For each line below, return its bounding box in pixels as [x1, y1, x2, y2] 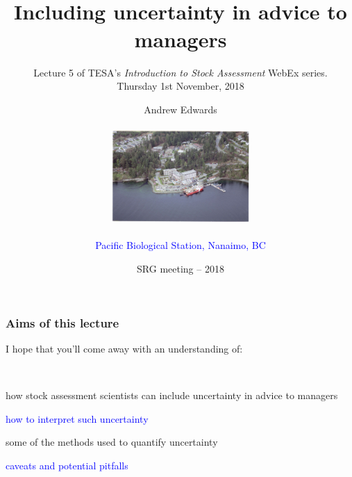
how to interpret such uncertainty [6, 411, 149, 426]
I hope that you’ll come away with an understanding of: [6, 341, 243, 355]
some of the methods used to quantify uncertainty [6, 435, 218, 449]
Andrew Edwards [144, 102, 217, 116]
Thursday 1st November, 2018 [117, 79, 244, 93]
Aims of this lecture [6, 314, 119, 331]
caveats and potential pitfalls [6, 458, 128, 472]
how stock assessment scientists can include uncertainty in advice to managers [6, 388, 338, 403]
